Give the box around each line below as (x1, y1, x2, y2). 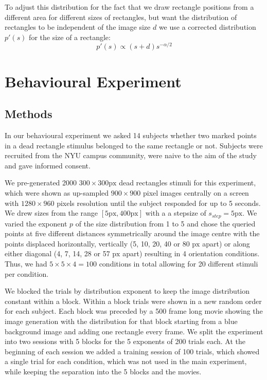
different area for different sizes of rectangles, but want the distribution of (5, 11, 237, 22)
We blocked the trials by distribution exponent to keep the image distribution (5, 286, 250, 296)
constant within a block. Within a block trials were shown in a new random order (5, 295, 262, 306)
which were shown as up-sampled (5, 187, 109, 198)
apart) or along (202, 238, 250, 249)
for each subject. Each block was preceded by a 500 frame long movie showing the (5, 306, 263, 316)
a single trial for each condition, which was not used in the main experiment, (5, 356, 247, 367)
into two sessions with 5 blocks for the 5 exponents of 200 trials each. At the (5, 336, 246, 347)
